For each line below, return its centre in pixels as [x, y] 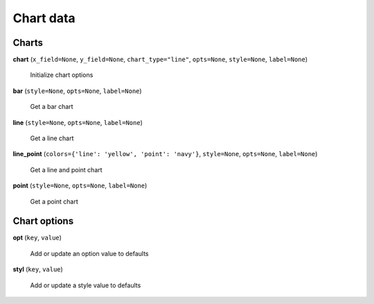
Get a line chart [52, 138]
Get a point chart [54, 201]
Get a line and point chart [66, 169]
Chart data [44, 18]
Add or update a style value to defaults [86, 285]
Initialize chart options [62, 75]
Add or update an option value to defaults [89, 253]
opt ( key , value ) [37, 238]
